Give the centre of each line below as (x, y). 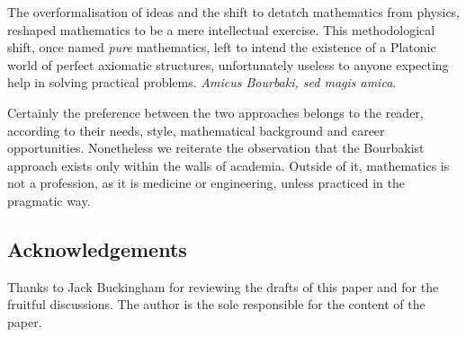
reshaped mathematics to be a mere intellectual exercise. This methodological (221, 29)
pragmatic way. (49, 200)
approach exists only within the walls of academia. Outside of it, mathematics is (229, 165)
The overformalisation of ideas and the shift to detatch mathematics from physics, (234, 12)
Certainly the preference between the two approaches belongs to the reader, (215, 112)
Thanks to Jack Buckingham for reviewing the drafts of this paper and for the (223, 286)
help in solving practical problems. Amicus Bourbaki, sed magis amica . (202, 82)
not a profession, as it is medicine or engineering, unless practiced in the (206, 183)
